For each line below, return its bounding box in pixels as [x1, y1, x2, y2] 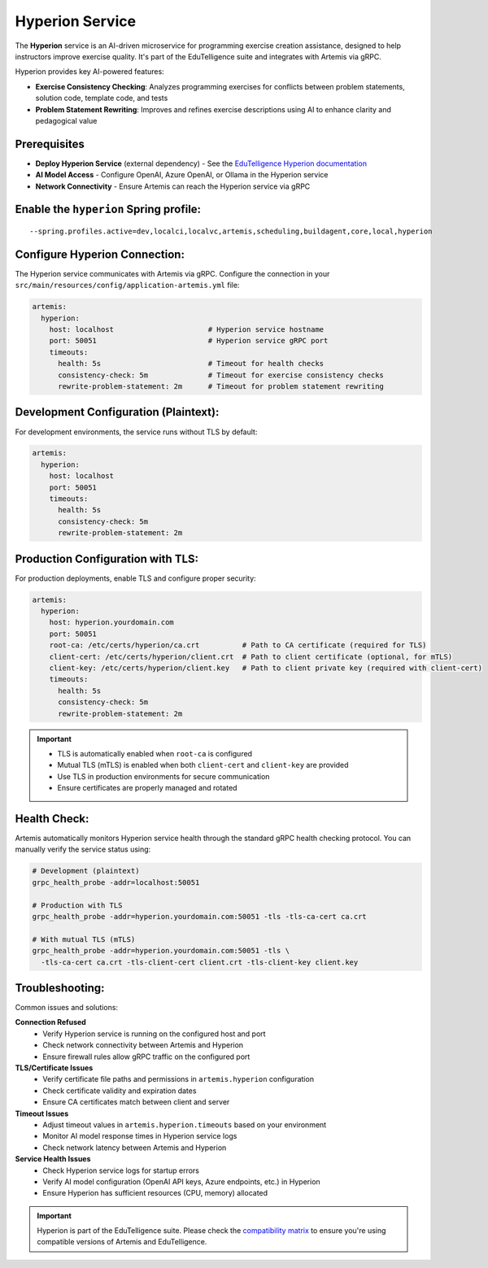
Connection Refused [15, 1017, 87, 1027]
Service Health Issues [15, 1154, 91, 1164]
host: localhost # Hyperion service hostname [49, 325, 325, 334]
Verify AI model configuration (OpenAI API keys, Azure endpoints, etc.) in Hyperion [42, 1176, 320, 1187]
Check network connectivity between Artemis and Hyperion [42, 1040, 244, 1050]
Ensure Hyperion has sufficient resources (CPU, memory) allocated [42, 1188, 268, 1198]
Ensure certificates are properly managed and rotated [57, 783, 237, 793]
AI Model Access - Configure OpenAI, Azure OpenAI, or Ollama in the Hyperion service [35, 170, 329, 180]
